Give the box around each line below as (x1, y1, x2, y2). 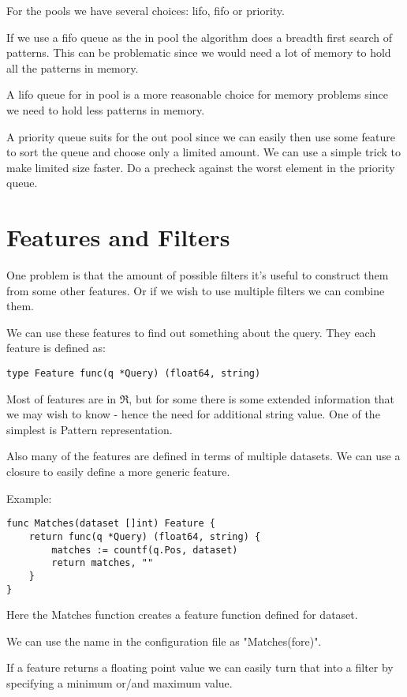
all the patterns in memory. (6, 59, 139, 76)
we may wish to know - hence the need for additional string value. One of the (6, 406, 380, 422)
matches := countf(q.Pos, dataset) (51, 544, 238, 556)
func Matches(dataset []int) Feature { (6, 518, 215, 530)
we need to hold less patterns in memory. (6, 101, 205, 118)
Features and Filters (6, 221, 230, 253)
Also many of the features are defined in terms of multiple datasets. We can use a (6, 448, 401, 464)
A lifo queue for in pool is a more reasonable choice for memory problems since (6, 86, 388, 103)
